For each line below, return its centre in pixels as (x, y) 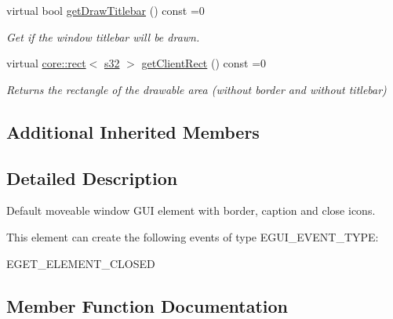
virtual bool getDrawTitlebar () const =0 (106, 10)
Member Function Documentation (147, 305)
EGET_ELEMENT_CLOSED (81, 263)
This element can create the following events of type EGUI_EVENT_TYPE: (193, 236)
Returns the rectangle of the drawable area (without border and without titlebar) (196, 89)
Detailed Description (92, 178)
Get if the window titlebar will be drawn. (103, 36)
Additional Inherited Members (133, 131)
